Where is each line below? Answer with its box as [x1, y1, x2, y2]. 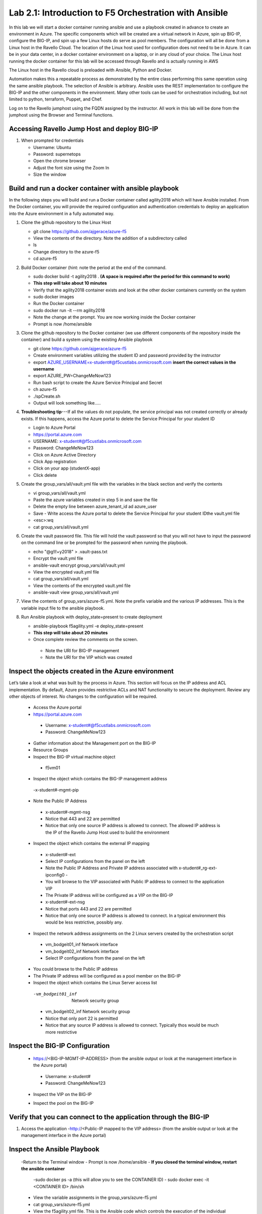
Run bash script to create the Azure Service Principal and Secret [33, 379, 163, 386]
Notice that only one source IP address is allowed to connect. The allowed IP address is [45, 823, 220, 828]
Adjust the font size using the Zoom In [33, 165, 109, 170]
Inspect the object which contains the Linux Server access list [33, 980, 157, 986]
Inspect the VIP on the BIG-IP [33, 1091, 92, 1097]
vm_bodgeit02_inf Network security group [45, 1009, 131, 1014]
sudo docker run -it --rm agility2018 [33, 307, 105, 313]
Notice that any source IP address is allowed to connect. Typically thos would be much [45, 1022, 219, 1028]
